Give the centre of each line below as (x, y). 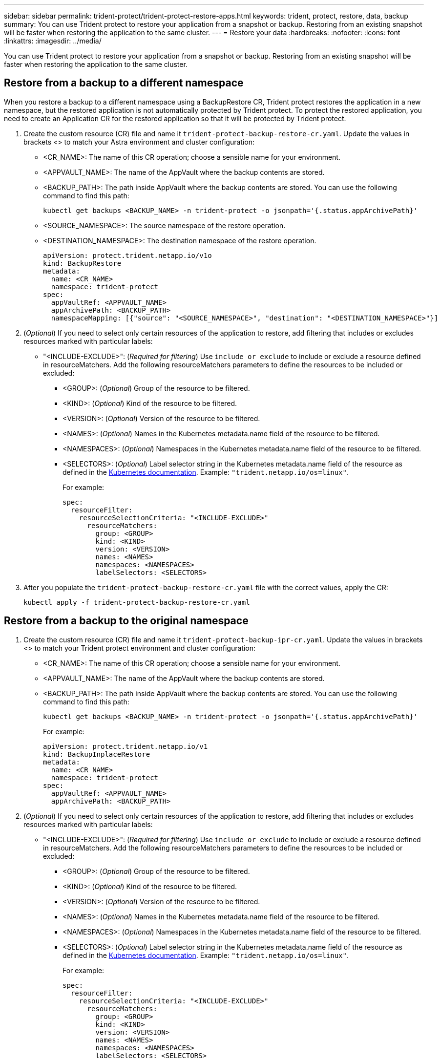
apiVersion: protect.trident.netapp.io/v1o (127, 255)
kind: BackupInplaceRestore (97, 754)
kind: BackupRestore (82, 263)
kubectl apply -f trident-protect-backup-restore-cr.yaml (137, 602)
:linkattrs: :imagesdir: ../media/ (53, 41)
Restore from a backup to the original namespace (126, 621)
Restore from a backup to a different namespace (124, 83)
